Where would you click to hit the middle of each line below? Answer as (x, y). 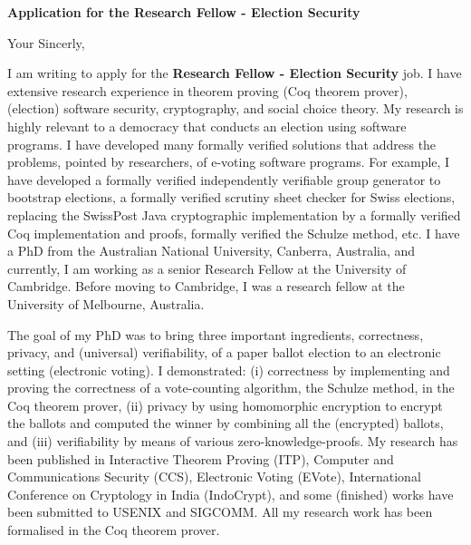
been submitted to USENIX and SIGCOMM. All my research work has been (220, 512)
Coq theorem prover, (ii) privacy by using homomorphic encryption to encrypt (225, 405)
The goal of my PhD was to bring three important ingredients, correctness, (216, 334)
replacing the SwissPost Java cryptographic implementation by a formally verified (234, 214)
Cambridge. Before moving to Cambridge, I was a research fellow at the (206, 286)
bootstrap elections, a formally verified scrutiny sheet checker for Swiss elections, (231, 197)
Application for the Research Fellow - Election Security (184, 12)
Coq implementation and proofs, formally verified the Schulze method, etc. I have (234, 233)
